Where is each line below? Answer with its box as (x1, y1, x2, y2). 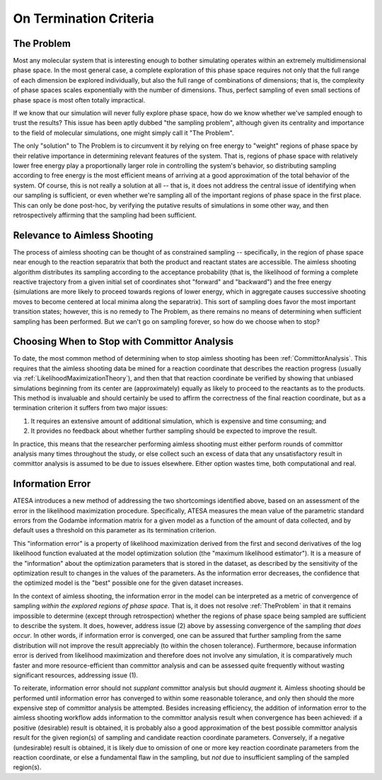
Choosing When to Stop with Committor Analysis (13, 336, 234, 348)
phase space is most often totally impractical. (13, 95, 146, 104)
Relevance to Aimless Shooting (13, 229, 154, 241)
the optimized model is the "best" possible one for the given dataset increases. (13, 578, 243, 587)
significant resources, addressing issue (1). (13, 670, 138, 679)
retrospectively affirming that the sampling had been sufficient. (13, 211, 197, 219)
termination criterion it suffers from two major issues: (13, 404, 168, 412)
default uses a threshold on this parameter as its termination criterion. (13, 526, 216, 535)
